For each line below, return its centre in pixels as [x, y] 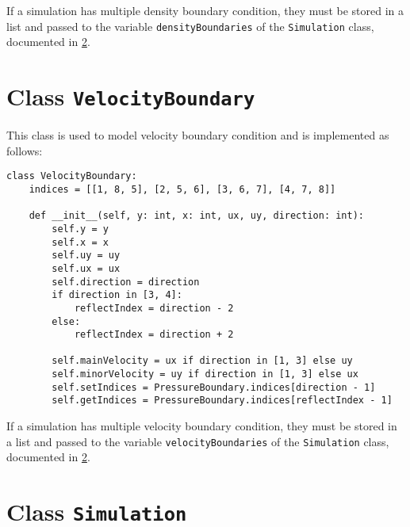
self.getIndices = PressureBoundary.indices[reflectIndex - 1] [222, 401]
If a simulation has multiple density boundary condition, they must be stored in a [205, 10]
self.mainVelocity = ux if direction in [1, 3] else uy [202, 361]
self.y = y [80, 229]
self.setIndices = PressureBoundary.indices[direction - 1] [214, 387]
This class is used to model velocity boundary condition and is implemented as [198, 135]
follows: [25, 150]
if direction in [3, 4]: [117, 295]
